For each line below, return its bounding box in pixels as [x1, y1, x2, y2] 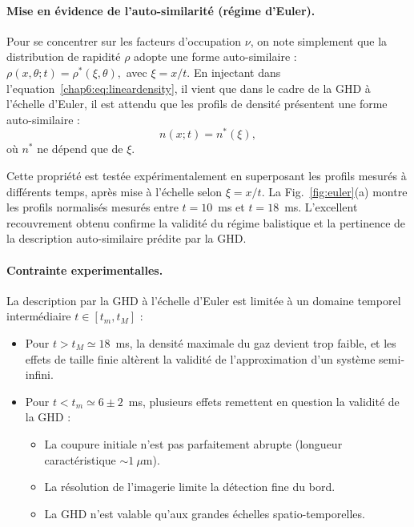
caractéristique [44, 451, 116, 468]
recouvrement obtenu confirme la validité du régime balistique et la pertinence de [6, 214, 406, 231]
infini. [25, 366, 54, 383]
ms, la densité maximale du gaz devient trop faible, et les [115, 334, 396, 351]
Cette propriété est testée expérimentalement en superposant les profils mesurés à [6, 167, 407, 184]
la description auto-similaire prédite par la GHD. [6, 230, 247, 247]
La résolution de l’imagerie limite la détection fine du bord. [44, 478, 336, 495]
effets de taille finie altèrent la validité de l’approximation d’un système [25, 350, 376, 367]
